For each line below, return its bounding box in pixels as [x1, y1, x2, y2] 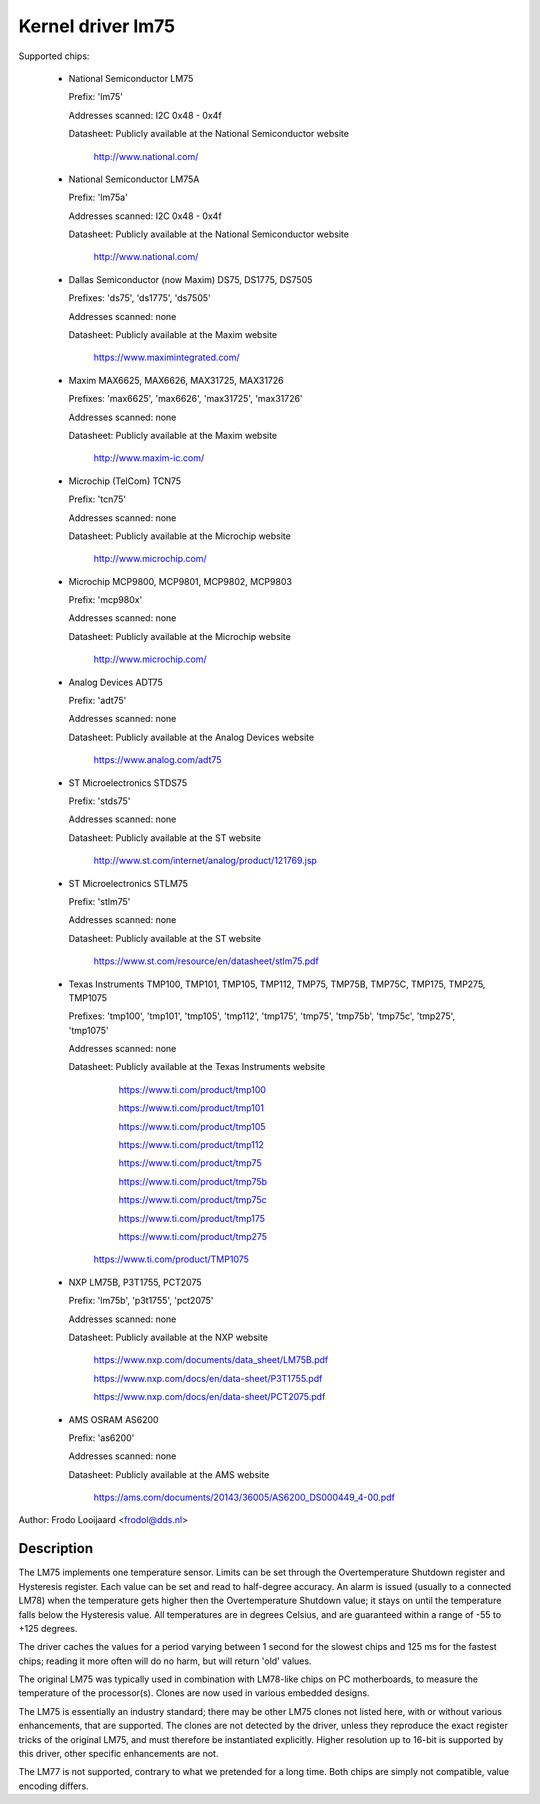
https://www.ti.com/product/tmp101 [118, 1102, 265, 1114]
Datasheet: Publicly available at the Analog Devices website [68, 731, 315, 743]
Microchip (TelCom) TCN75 [68, 475, 182, 487]
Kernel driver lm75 [18, 15, 175, 37]
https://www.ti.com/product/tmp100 [118, 1083, 267, 1095]
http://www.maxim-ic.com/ [93, 452, 205, 464]
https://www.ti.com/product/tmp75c [118, 1194, 267, 1206]
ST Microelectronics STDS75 [68, 776, 188, 789]
